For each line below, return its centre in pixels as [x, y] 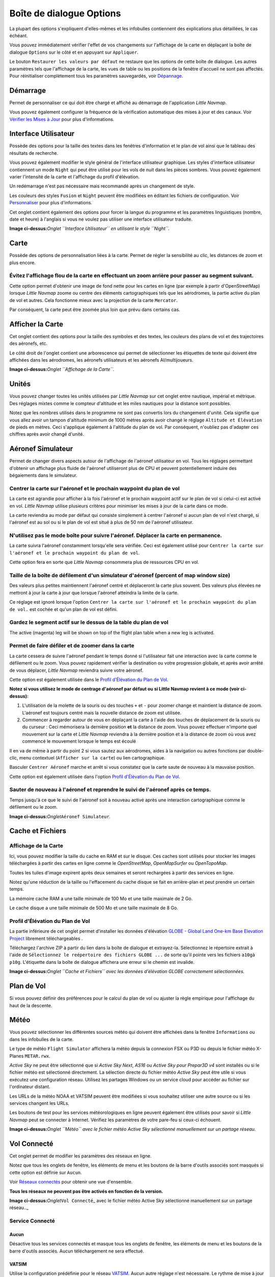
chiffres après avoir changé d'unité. [47, 434]
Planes [17, 1056]
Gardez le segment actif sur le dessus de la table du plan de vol [89, 622]
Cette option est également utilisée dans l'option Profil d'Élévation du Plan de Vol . [95, 776]
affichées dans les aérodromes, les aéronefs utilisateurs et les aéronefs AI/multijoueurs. [101, 360]
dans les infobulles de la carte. [42, 1039]
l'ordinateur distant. [30, 1087]
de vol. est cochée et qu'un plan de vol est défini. [64, 609]
